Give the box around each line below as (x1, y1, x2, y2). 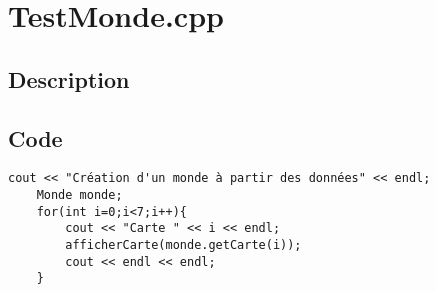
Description (8, 63, 130, 94)
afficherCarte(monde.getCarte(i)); (65, 237, 302, 252)
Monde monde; (36, 188, 123, 203)
